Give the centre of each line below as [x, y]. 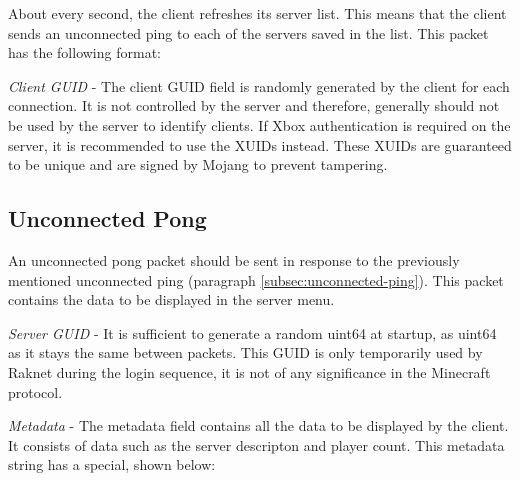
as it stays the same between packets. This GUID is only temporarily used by [245, 352]
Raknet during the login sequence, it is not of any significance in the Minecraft [249, 371]
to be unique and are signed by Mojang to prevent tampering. [198, 164]
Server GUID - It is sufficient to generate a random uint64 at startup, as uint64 [252, 332]
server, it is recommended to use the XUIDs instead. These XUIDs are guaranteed [260, 144]
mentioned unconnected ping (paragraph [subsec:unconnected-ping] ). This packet [256, 279]
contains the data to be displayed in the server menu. [171, 299]
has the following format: [84, 52]
